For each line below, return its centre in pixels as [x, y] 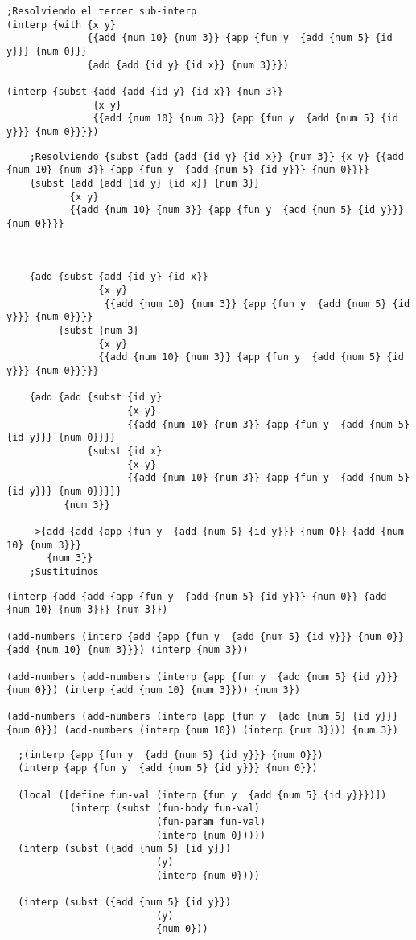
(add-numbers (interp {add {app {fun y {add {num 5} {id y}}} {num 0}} [205, 636]
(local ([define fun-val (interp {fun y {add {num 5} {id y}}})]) [202, 795]
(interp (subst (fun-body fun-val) [165, 809]
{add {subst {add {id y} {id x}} [119, 277]
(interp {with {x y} [62, 25]
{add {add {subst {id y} [96, 398]
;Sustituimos [64, 571]
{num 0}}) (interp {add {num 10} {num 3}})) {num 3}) [154, 690]
